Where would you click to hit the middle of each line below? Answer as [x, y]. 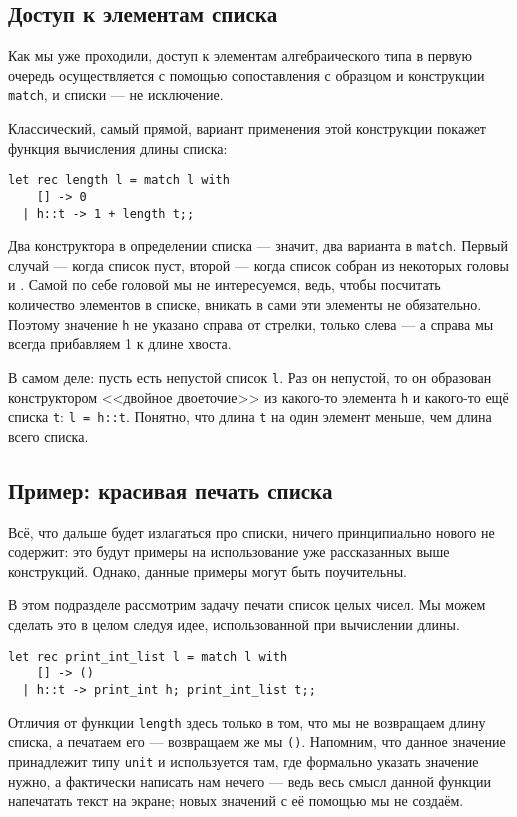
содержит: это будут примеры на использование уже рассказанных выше [229, 551]
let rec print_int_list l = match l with [148, 656]
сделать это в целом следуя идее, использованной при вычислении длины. [234, 624]
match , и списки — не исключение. [116, 94]
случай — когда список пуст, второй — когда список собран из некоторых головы [258, 264]
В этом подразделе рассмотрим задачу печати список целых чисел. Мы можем [247, 604]
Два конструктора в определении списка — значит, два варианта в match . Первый [258, 245]
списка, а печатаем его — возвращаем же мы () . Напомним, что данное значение [257, 741]
